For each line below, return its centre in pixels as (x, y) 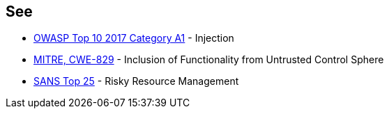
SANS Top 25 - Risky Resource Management (136, 81)
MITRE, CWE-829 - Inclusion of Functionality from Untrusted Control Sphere (209, 60)
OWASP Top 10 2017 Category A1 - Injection (134, 38)
